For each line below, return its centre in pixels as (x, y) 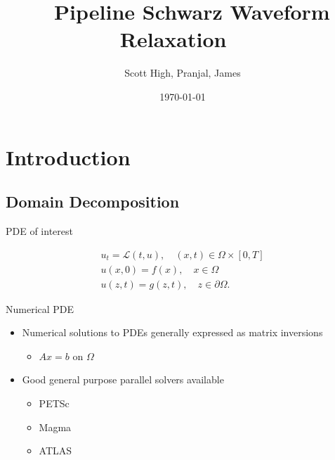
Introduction (68, 156)
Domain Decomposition (93, 202)
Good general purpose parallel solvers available (123, 379)
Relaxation (173, 39)
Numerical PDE (40, 308)
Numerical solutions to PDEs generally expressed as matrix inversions (172, 332)
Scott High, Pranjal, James (183, 73)
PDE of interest (39, 230)
